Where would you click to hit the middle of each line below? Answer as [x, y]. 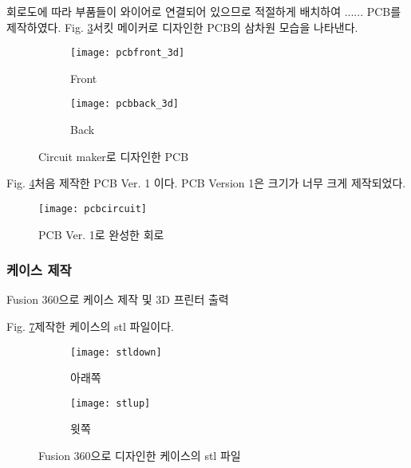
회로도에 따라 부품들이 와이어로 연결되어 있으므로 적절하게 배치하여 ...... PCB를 [204, 11]
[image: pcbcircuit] [93, 208]
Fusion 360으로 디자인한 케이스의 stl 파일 [140, 456]
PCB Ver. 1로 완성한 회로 [101, 234]
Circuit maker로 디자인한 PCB [114, 156]
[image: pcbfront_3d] [128, 53]
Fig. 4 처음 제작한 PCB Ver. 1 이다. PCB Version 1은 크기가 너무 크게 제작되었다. [206, 183]
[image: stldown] [116, 352]
